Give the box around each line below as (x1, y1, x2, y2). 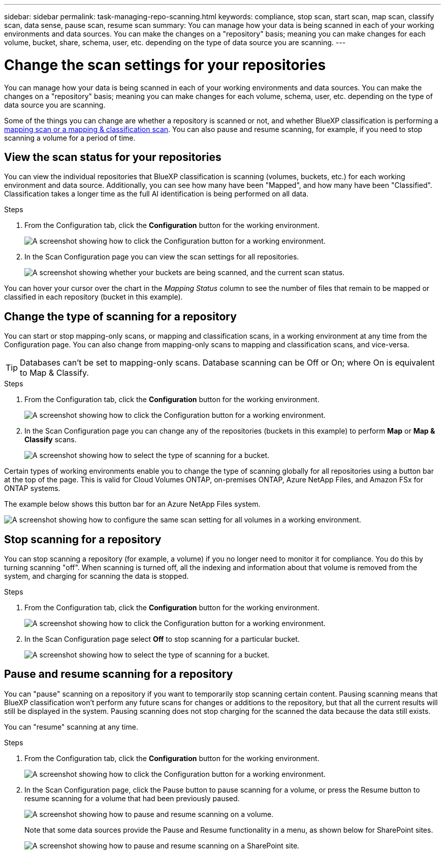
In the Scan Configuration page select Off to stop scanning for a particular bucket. (24, 635, 300, 644)
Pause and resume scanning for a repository (4, 668, 233, 681)
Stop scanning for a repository (4, 533, 162, 546)
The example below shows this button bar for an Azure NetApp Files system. (4, 500, 261, 509)
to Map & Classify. (20, 368, 89, 378)
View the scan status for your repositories (4, 150, 221, 163)
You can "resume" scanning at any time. (4, 722, 138, 731)
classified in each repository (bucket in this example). (4, 292, 183, 302)
